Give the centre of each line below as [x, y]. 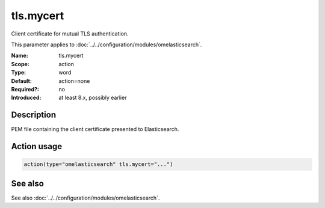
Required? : [25, 89]
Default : [22, 81]
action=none [74, 81]
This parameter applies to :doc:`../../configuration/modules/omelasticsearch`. [107, 44]
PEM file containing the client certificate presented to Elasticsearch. [95, 129]
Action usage [37, 146]
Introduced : [26, 98]
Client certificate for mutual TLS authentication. [70, 34]
